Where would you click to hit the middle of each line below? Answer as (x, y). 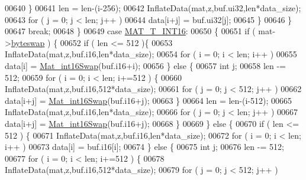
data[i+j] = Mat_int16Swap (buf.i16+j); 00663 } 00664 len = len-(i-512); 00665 (149, 100)
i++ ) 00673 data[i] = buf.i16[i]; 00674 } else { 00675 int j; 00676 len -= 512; (144, 147)
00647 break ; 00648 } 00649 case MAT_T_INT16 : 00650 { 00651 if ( (130, 31)
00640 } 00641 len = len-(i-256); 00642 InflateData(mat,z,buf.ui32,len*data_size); (153, 8)
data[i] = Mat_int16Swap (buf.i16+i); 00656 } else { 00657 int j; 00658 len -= (145, 65)
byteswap (28, 42)
